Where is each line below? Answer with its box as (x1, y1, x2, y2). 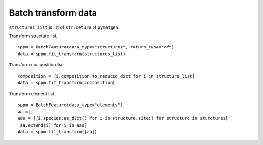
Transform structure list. (9, 33, 58, 39)
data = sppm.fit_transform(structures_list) (18, 51, 126, 57)
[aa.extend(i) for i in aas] (18, 122, 87, 128)
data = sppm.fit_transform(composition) (18, 80, 115, 85)
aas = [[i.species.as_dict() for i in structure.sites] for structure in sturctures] (18, 115, 228, 121)
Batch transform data (9, 7, 97, 18)
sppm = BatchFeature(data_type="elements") (18, 102, 123, 108)
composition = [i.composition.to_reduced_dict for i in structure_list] (18, 73, 195, 79)
